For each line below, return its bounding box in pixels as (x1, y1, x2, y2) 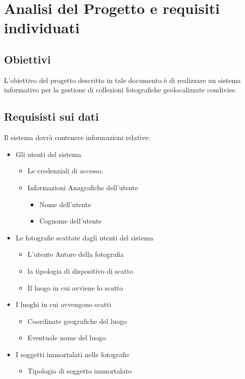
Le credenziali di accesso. (27, 165, 104, 176)
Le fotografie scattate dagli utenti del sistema (15, 232, 154, 242)
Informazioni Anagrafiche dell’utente (27, 182, 138, 192)
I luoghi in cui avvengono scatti (15, 299, 112, 309)
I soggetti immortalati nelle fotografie (15, 349, 129, 359)
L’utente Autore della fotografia (27, 249, 124, 259)
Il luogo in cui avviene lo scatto (27, 282, 123, 293)
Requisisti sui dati (4, 109, 99, 124)
